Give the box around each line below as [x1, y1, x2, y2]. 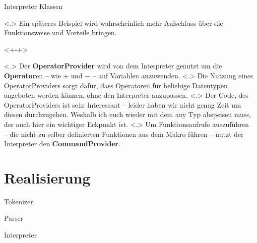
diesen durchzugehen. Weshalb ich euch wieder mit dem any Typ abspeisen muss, [4, 109, 251, 120]
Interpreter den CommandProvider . [4, 138, 121, 149]
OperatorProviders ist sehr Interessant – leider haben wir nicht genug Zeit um [4, 99, 241, 110]
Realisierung [4, 167, 90, 187]
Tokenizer [4, 196, 33, 206]
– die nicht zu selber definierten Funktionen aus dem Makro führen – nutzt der [4, 128, 244, 139]
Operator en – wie [4, 70, 61, 80]
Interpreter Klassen [4, 1, 63, 11]
